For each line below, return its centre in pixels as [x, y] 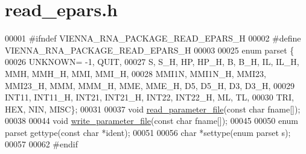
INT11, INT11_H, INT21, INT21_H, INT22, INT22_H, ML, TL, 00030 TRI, [149, 97]
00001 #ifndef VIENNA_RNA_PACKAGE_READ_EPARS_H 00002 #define [153, 38]
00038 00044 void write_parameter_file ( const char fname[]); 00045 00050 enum [152, 121]
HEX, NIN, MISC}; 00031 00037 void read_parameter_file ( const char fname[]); [153, 109]
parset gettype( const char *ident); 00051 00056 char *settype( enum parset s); [148, 132]
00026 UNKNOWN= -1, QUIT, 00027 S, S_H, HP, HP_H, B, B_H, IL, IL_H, [152, 62]
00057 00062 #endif [41, 144]
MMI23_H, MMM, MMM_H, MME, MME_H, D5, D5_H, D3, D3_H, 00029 [150, 85]
